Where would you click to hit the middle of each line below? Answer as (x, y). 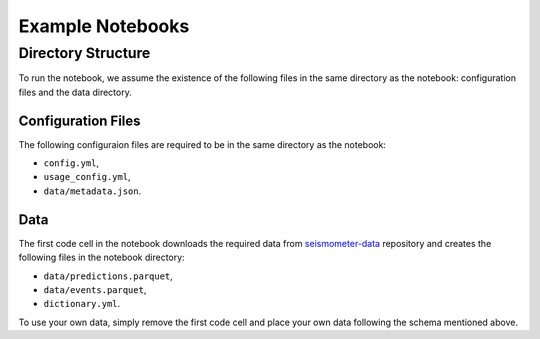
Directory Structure (84, 53)
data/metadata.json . (92, 191)
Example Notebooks (104, 26)
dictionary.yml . (82, 304)
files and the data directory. (75, 92)
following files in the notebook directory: (101, 257)
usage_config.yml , (87, 177)
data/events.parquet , (95, 289)
